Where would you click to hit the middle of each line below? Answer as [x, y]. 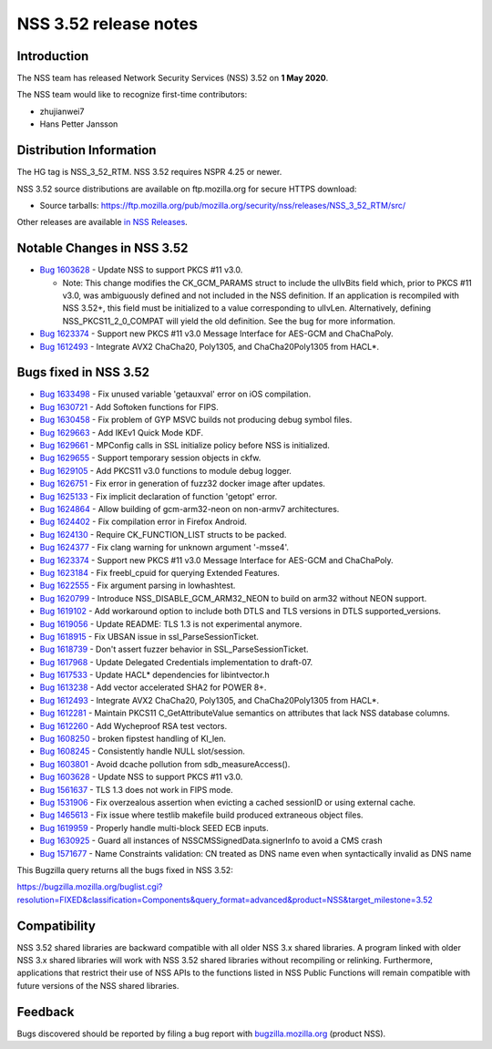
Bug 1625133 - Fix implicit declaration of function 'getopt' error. [159, 496]
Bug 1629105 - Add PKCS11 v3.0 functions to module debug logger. [165, 470]
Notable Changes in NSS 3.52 [102, 248]
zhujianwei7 [62, 111]
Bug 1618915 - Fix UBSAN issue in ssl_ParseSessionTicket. [149, 636]
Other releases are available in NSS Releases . [102, 222]
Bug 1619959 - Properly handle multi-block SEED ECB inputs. [154, 828]
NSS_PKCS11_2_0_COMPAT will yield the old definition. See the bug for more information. [229, 321]
